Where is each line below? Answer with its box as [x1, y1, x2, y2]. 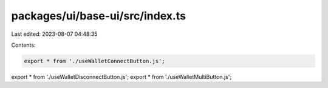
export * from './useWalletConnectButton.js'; [24, 58, 165, 64]
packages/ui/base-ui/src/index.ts [11, 9, 186, 22]
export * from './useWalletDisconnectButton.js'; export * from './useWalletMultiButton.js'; [11, 73, 232, 80]
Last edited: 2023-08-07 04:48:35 [11, 30, 98, 38]
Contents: [11, 41, 36, 49]
